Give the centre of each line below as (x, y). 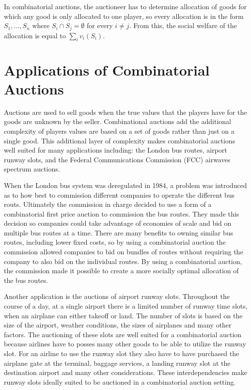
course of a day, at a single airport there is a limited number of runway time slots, (126, 306)
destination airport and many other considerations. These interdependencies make (125, 372)
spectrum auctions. (32, 169)
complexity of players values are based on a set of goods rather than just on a (119, 131)
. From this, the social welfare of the (183, 25)
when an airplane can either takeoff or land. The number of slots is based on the (123, 315)
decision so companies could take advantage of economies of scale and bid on (118, 223)
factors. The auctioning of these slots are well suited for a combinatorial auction (123, 334)
